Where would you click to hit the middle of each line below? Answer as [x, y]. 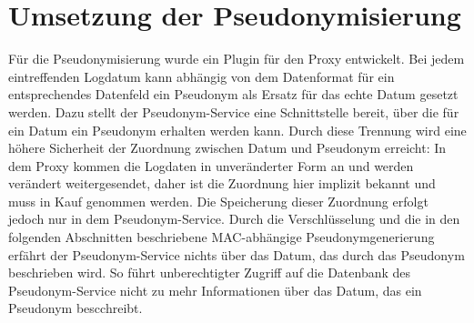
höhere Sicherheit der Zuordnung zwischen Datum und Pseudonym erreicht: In [227, 148]
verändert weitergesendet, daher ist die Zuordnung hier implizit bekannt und [222, 183]
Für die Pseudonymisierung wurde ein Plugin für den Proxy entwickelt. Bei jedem [237, 59]
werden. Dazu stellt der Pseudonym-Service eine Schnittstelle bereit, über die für [234, 111]
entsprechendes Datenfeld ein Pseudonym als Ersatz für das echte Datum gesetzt [233, 94]
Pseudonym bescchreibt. [76, 308]
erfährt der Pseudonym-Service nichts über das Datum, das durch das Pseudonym [237, 254]
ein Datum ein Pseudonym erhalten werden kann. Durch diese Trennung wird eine [237, 130]
